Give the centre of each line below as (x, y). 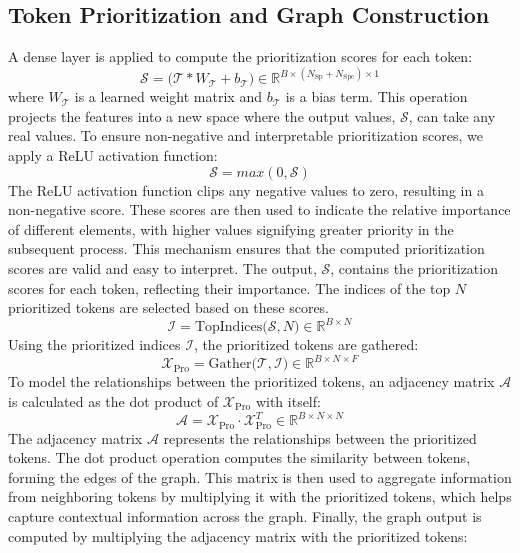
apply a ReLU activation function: (113, 155)
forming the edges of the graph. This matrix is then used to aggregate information (260, 476)
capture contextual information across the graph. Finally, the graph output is (245, 515)
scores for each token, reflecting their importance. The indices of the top (229, 287)
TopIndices (228, 327)
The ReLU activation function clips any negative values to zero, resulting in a (246, 189)
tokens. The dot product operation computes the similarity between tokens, (239, 457)
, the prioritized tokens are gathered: (306, 344)
